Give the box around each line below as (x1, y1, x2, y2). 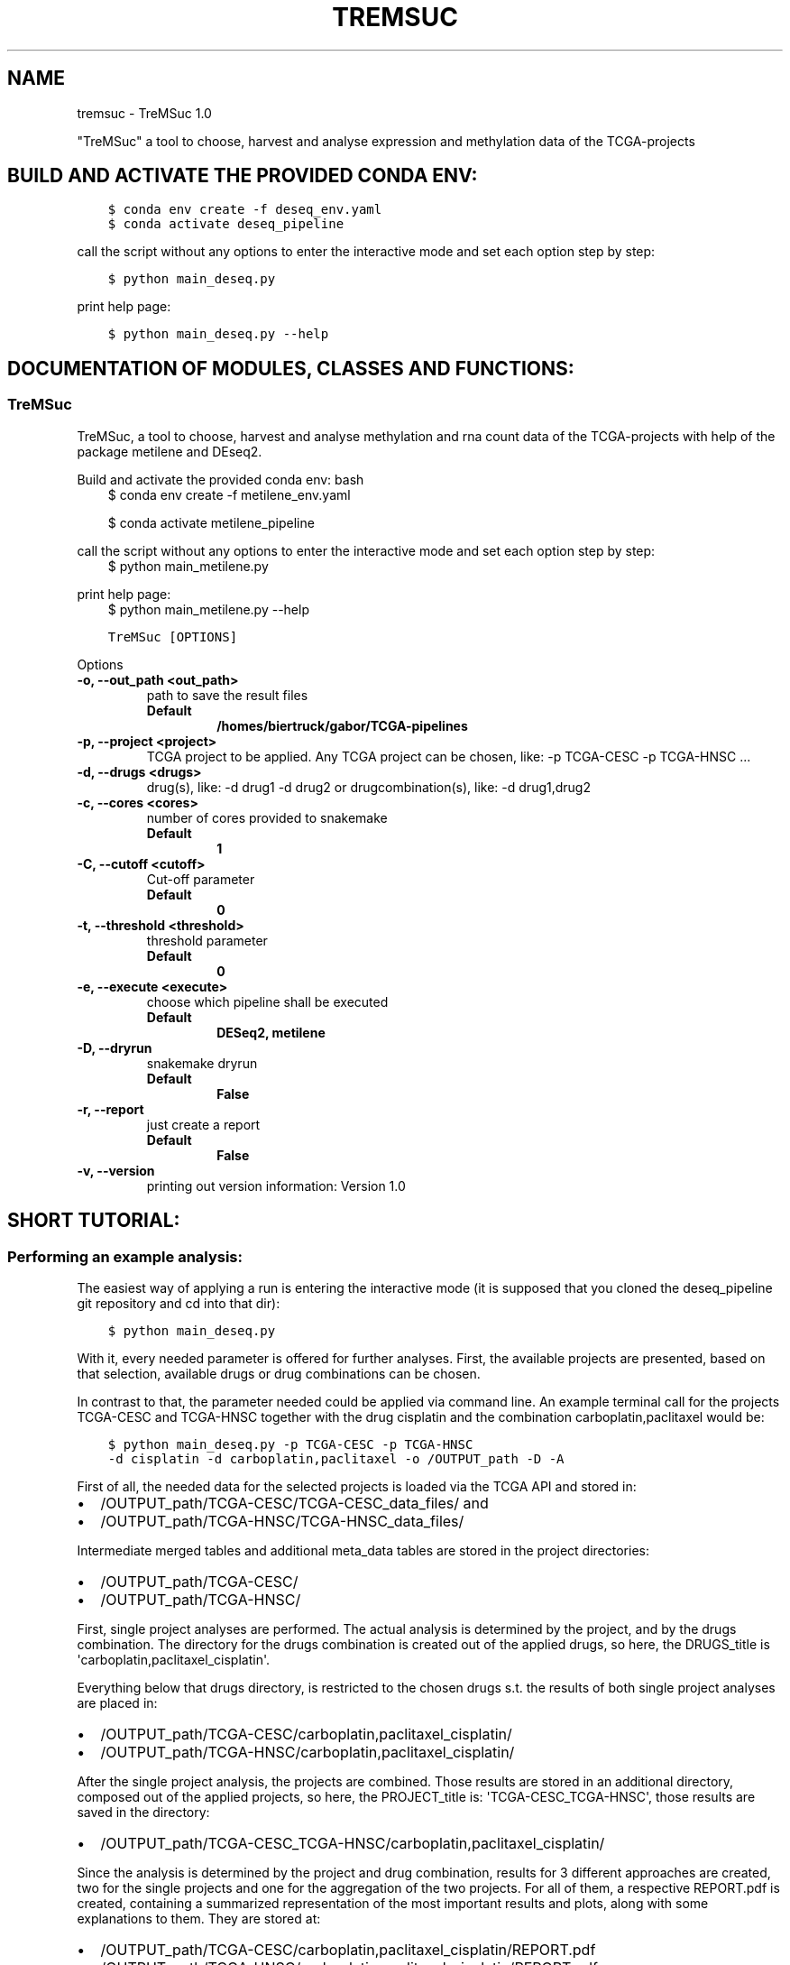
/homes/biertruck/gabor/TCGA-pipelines (216, 717, 468, 733)
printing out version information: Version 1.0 (146, 1177, 406, 1194)
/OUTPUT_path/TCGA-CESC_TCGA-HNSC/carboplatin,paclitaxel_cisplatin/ (100, 1833, 605, 1852)
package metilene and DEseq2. (77, 443, 262, 459)
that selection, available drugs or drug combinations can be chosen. (77, 1365, 481, 1381)
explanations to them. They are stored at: (77, 1910, 321, 1926)
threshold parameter (146, 932, 268, 948)
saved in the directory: (77, 1804, 210, 1820)
